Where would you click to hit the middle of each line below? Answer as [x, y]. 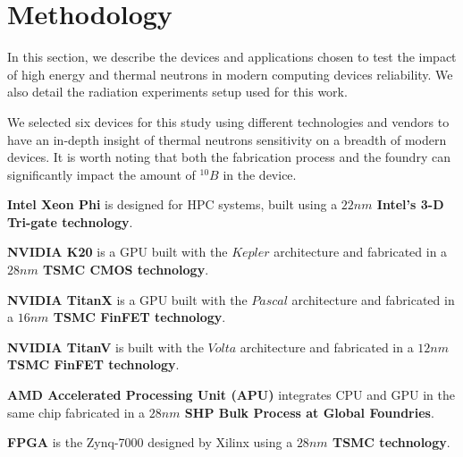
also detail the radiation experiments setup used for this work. [177, 92]
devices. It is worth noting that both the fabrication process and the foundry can [229, 157]
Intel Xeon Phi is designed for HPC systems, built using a [173, 204]
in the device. [260, 174]
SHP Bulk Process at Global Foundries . [309, 412]
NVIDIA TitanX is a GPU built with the [127, 299]
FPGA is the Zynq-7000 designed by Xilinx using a [150, 442]
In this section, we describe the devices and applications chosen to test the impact [232, 57]
